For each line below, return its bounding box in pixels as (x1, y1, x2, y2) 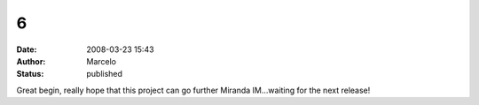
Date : (16, 44, 37, 55)
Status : (16, 69, 44, 79)
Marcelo (86, 56, 117, 66)
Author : (16, 56, 46, 66)
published (86, 69, 123, 79)
